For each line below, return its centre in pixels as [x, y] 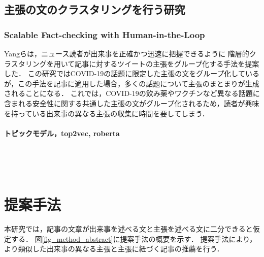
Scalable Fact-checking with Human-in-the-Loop [105, 34]
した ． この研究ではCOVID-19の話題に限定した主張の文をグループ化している [132, 73]
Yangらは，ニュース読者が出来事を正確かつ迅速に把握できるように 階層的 [127, 53]
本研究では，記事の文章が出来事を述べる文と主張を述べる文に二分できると [128, 229]
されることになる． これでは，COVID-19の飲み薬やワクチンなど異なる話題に [132, 93]
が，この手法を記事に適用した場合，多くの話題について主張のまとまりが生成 [132, 83]
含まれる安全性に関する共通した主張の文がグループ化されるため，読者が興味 [132, 103]
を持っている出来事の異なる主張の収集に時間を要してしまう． [107, 113]
